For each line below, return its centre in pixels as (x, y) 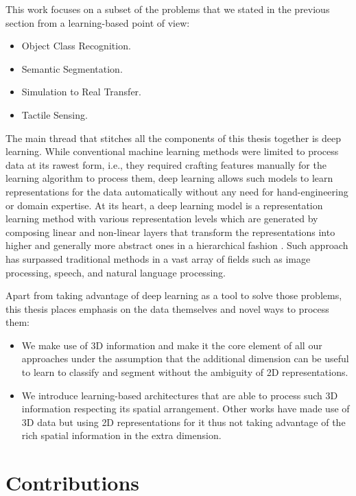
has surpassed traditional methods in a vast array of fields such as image (158, 258)
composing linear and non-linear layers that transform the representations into (170, 232)
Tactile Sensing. (55, 114)
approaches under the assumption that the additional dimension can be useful (185, 358)
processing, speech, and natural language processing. (116, 272)
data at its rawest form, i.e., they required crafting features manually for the (166, 164)
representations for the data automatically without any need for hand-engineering (177, 191)
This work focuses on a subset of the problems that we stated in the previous (168, 9)
